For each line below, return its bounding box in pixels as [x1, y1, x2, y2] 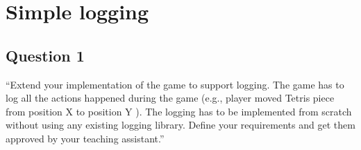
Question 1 [6, 44, 85, 66]
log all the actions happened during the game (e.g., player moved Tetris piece [6, 91, 335, 105]
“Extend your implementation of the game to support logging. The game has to [6, 77, 344, 91]
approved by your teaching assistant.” [6, 131, 165, 145]
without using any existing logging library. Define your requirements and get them [6, 118, 355, 132]
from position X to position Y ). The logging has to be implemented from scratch [6, 104, 352, 118]
